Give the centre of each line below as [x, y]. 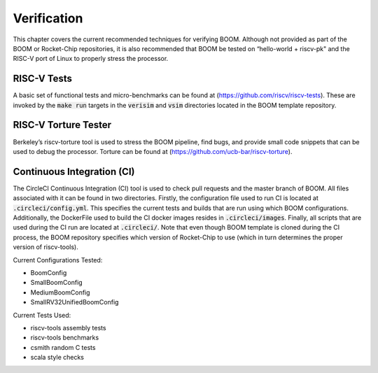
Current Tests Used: [42, 315]
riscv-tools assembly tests [68, 328]
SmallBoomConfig [57, 283]
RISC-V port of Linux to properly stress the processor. [91, 59]
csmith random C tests [63, 347]
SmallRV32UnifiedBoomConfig [75, 302]
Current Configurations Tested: [58, 260]
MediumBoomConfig [60, 292]
